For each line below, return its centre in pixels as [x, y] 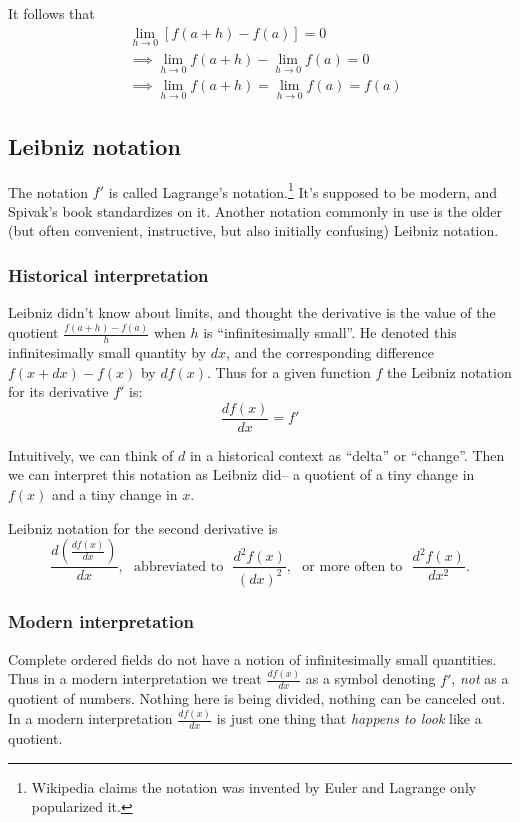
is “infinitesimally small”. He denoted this [330, 332]
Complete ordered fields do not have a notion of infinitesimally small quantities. [252, 658]
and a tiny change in [115, 493]
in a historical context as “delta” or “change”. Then [347, 454]
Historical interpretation [108, 274]
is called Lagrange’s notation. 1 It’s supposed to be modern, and [303, 190]
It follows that [51, 13]
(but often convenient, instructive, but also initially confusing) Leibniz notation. [253, 230]
